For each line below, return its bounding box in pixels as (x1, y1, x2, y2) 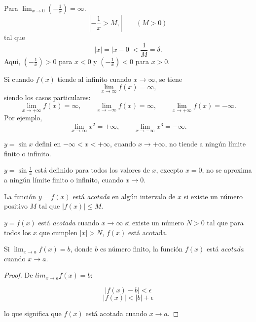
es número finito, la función (100, 244, 183, 254)
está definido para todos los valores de (35, 165, 150, 175)
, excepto (156, 165, 183, 175)
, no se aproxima (202, 165, 252, 175)
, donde (70, 244, 93, 254)
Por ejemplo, (4, 112, 42, 123)
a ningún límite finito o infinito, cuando (4, 175, 123, 185)
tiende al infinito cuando (57, 73, 131, 84)
